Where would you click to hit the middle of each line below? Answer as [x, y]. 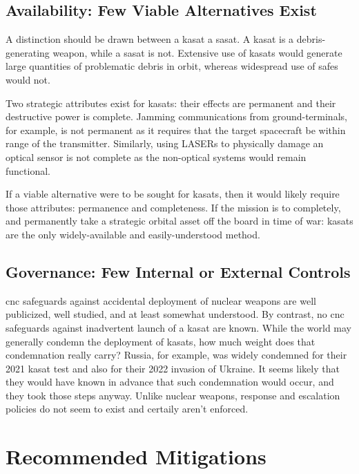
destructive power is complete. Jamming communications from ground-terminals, [176, 116]
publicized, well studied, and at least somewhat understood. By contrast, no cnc [175, 314]
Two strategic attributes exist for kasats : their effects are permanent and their [171, 103]
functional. [28, 170]
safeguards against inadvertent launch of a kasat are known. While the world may [178, 327]
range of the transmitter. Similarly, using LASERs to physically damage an [165, 143]
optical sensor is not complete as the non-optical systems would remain [156, 157]
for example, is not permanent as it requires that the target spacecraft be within [176, 130]
